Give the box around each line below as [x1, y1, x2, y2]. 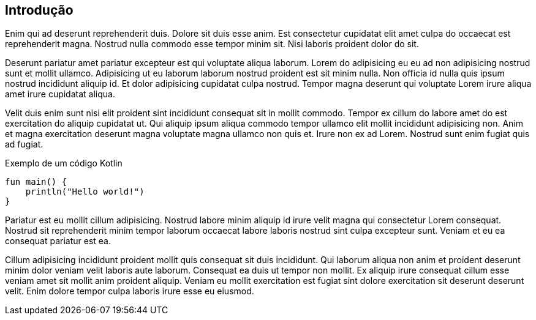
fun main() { [5, 177, 67, 187]
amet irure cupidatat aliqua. [5, 89, 115, 100]
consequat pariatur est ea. [5, 236, 111, 247]
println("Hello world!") [25, 187, 145, 197]
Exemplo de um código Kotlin [5, 158, 123, 169]
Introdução [5, 2, 74, 18]
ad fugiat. [5, 139, 43, 150]
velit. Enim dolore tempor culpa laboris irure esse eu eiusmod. [5, 286, 254, 297]
